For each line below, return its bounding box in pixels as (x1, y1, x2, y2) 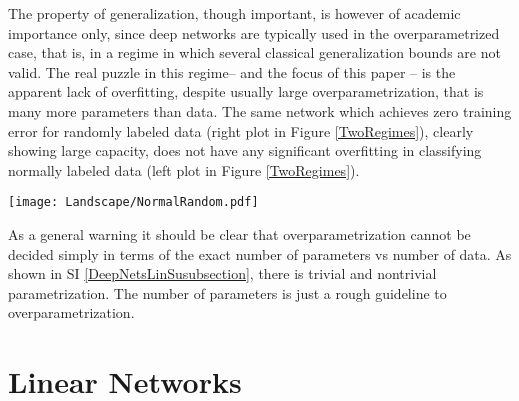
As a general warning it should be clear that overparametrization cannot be (8, 224, 471, 244)
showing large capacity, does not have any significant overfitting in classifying (8, 140, 482, 161)
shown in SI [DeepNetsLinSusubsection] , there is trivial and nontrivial (8, 263, 437, 284)
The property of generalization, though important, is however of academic (8, 3, 461, 23)
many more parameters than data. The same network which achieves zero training (8, 100, 512, 121)
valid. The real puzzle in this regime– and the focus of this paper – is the (8, 61, 456, 82)
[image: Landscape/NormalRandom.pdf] (8, 195, 259, 210)
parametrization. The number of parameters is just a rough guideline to (8, 282, 447, 303)
